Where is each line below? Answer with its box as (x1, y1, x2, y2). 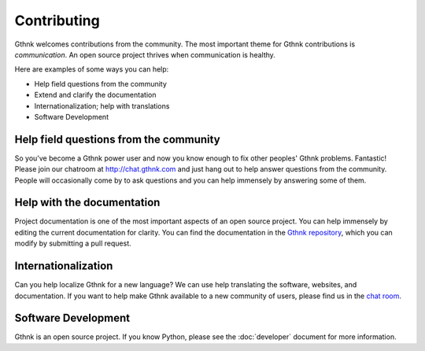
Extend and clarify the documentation (34, 91, 157, 100)
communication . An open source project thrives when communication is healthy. (14, 50, 275, 59)
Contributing (14, 12, 100, 29)
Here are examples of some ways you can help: (14, 65, 169, 74)
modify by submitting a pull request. (14, 238, 131, 248)
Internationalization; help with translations (34, 101, 170, 110)
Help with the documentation (14, 196, 161, 209)
